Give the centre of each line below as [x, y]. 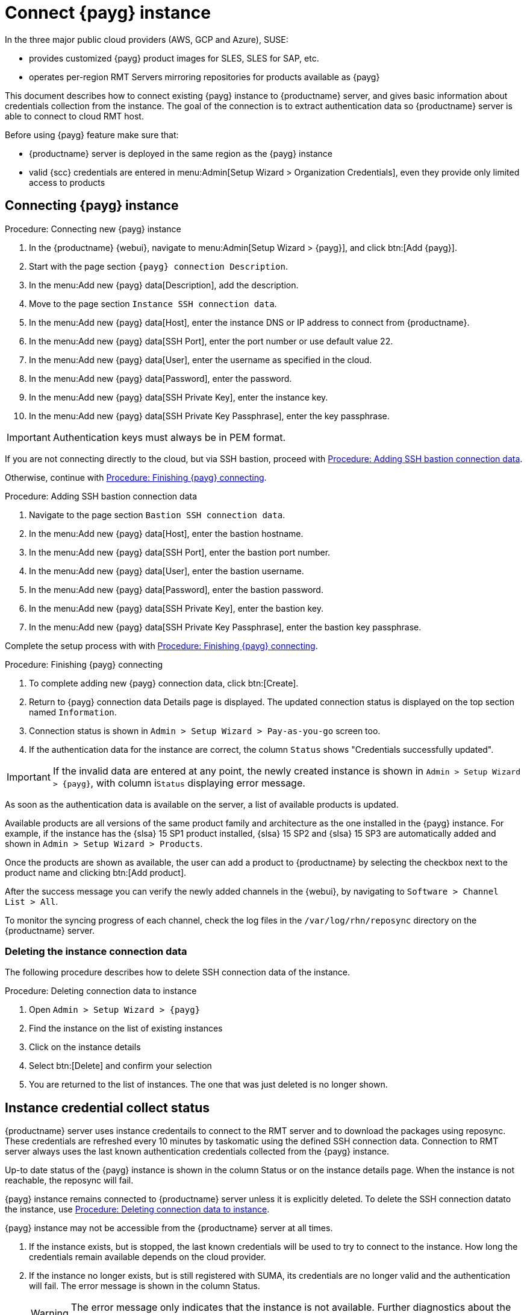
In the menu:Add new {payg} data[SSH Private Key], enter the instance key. [179, 397]
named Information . [73, 712]
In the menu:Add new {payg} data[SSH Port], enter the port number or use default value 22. [211, 341]
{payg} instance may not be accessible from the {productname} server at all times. [169, 1228]
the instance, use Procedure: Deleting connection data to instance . [137, 1209]
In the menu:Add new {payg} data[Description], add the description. [164, 285]
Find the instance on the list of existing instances [126, 1028]
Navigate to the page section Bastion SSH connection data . [157, 515]
